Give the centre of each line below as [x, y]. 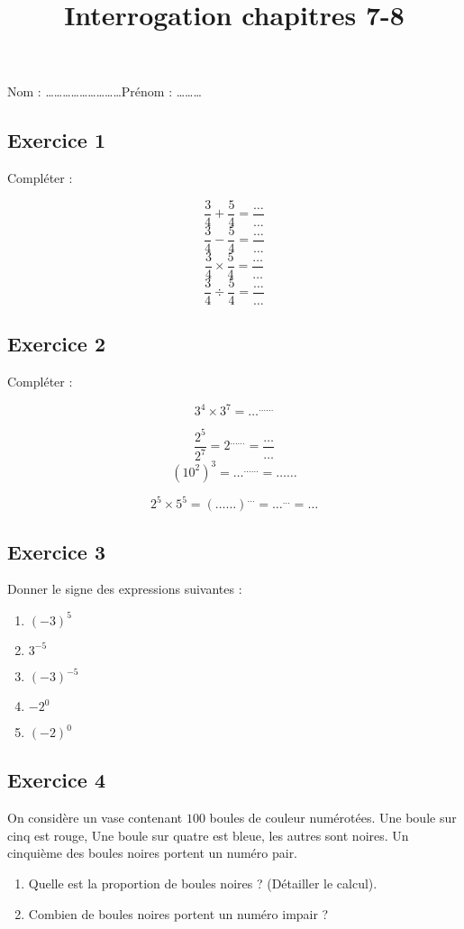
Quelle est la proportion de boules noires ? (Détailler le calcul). [203, 883]
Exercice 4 [56, 780]
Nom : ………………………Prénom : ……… [105, 91]
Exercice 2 [56, 344]
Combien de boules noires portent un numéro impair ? [178, 913]
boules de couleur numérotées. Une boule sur [333, 818]
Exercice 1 [56, 140]
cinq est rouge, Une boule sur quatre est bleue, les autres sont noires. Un [208, 835]
